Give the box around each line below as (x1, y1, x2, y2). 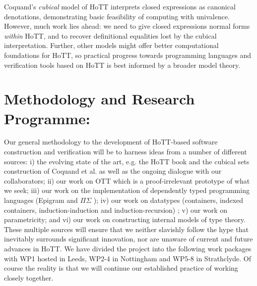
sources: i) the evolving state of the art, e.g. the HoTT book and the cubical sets (4, 156, 250, 166)
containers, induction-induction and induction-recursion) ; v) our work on (4, 204, 227, 215)
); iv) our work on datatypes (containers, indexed (93, 195, 244, 205)
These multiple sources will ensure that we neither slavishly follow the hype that (4, 224, 249, 234)
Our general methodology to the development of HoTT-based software (4, 137, 218, 147)
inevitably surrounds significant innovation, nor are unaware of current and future (4, 234, 253, 244)
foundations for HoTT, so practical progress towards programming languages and (4, 49, 252, 60)
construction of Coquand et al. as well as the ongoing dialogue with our (4, 166, 222, 176)
